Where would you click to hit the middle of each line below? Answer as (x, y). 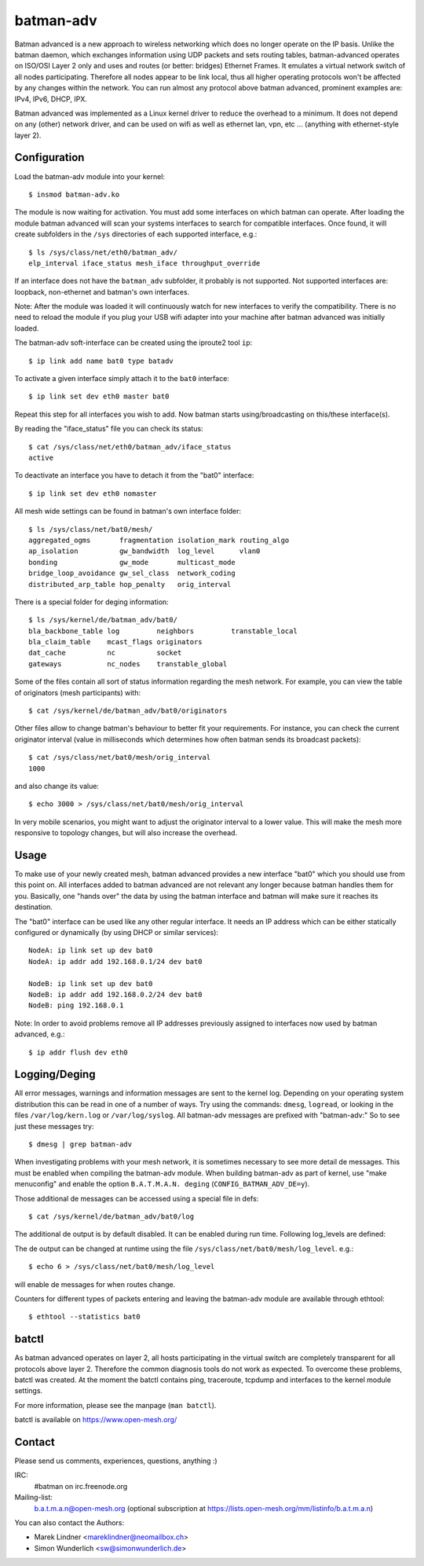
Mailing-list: (33, 1498)
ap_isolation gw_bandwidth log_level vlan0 (144, 551)
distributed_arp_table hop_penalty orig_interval (130, 584)
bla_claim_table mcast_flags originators (116, 642)
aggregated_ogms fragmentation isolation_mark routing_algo (159, 540)
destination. (33, 907)
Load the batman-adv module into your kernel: (90, 176)
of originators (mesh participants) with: (78, 692)
